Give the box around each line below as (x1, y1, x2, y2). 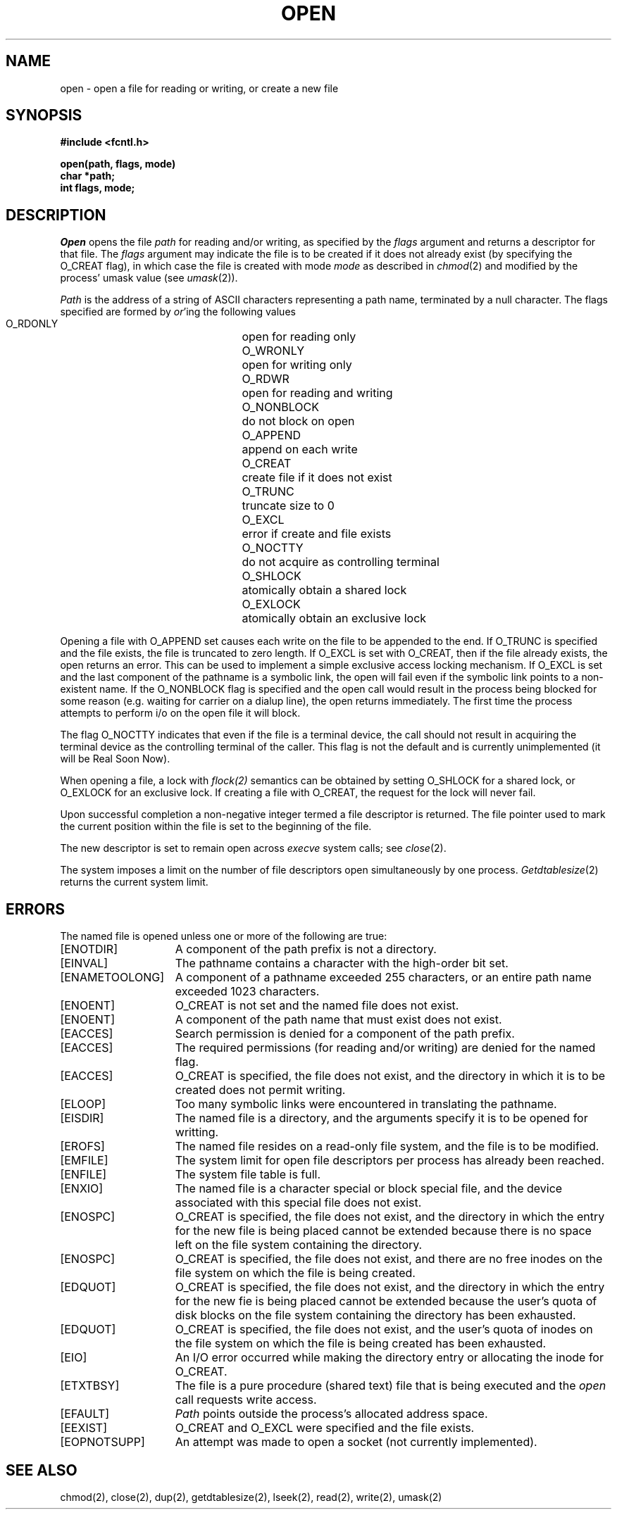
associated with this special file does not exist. (175, 1195, 422, 1210)
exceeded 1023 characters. (175, 984, 320, 999)
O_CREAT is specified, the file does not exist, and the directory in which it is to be (175, 1069, 606, 1083)
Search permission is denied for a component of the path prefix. (175, 1026, 515, 1041)
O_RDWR (242, 372, 289, 386)
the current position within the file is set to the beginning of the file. (60, 820, 372, 833)
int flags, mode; (60, 182, 135, 194)
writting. (175, 1125, 219, 1140)
